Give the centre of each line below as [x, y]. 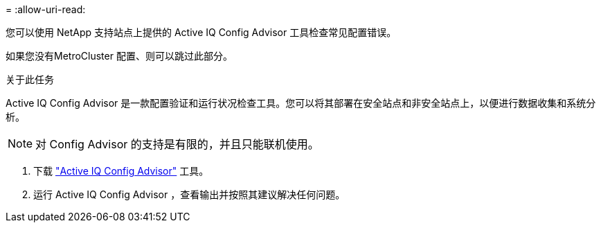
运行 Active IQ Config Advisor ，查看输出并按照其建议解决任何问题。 [189, 194]
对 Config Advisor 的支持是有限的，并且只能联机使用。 [177, 144]
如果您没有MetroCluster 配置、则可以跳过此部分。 [119, 56]
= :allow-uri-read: [46, 9]
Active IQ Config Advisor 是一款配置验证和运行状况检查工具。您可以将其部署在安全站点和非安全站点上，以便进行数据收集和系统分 [301, 103]
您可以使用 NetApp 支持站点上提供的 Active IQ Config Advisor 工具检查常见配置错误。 [201, 32]
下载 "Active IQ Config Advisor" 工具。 [121, 171]
